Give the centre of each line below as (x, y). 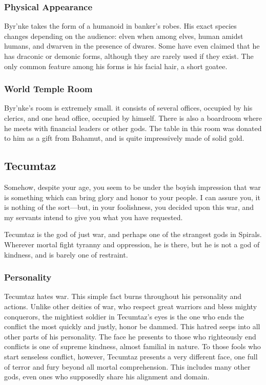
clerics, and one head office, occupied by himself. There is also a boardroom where (133, 118)
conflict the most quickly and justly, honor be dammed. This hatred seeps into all (132, 326)
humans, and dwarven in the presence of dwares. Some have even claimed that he (132, 46)
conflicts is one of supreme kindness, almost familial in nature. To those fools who (132, 346)
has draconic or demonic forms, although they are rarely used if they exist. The (129, 56)
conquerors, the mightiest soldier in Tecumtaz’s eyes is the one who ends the (124, 316)
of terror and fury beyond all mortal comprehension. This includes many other (127, 366)
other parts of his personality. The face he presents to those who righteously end (130, 336)
